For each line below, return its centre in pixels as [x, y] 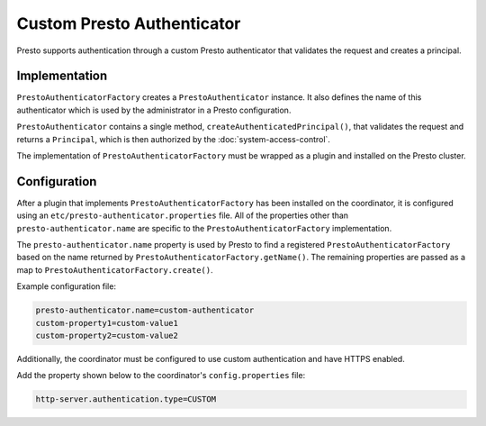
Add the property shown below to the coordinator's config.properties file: [161, 376]
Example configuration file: [67, 286]
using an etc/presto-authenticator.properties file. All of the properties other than [183, 215]
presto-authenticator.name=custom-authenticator [145, 310]
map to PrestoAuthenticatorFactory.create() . [115, 269]
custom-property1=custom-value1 [107, 323]
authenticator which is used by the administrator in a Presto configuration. [154, 110]
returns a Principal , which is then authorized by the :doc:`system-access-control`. [173, 139]
